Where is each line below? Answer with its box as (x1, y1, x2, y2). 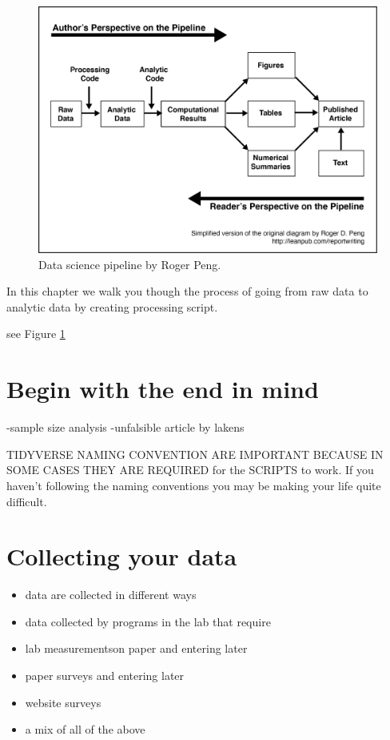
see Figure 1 (6, 325, 66, 342)
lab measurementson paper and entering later (25, 640, 248, 657)
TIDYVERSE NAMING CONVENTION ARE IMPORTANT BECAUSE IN (6, 445, 384, 462)
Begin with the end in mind (6, 372, 319, 405)
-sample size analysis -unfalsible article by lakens (6, 419, 245, 436)
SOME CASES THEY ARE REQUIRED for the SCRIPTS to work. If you (6, 461, 374, 478)
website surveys (25, 694, 101, 710)
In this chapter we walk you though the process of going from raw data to (6, 283, 368, 300)
